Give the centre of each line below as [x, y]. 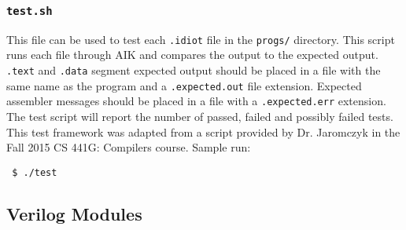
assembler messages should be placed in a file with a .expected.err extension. [196, 101]
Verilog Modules [74, 213]
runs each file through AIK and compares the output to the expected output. [192, 55]
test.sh [30, 11]
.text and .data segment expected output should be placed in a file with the [194, 70]
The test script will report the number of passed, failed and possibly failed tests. [200, 116]
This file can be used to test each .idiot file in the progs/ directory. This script [201, 39]
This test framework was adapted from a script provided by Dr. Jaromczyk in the [203, 131]
